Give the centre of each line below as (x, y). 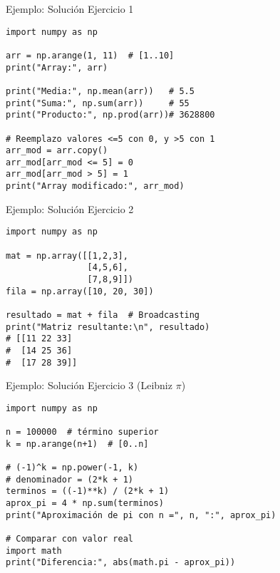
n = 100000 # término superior (82, 432)
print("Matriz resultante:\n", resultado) (108, 327)
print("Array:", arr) (57, 67)
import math (34, 551)
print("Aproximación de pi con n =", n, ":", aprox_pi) (141, 515)
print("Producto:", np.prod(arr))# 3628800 (110, 115)
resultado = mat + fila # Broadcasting (103, 315)
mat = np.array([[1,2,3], (67, 255)
